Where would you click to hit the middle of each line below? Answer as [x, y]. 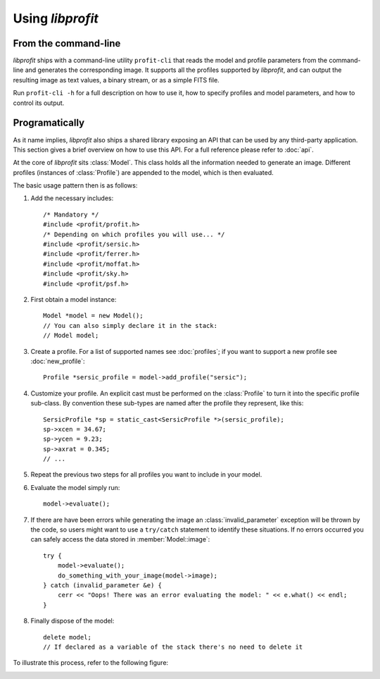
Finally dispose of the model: [72, 621]
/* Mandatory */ [71, 214]
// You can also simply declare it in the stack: [131, 325]
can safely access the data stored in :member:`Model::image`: [120, 539]
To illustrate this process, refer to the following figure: [91, 663]
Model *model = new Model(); [93, 316]
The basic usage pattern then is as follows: [75, 185]
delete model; [67, 637]
